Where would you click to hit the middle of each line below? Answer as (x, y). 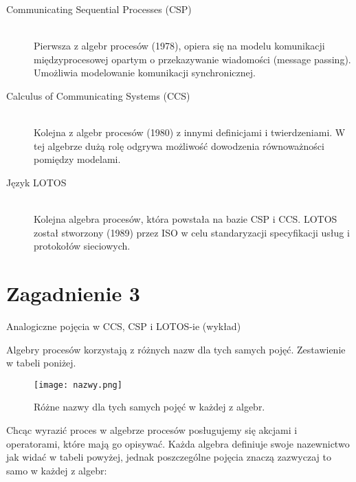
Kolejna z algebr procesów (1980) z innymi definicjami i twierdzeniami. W (190, 132)
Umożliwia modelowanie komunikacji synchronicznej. (145, 73)
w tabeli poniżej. (41, 363)
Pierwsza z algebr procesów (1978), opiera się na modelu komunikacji (179, 46)
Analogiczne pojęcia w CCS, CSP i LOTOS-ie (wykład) (124, 326)
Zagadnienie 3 (73, 293)
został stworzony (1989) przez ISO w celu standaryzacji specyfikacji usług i (192, 232)
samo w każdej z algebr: (57, 470)
